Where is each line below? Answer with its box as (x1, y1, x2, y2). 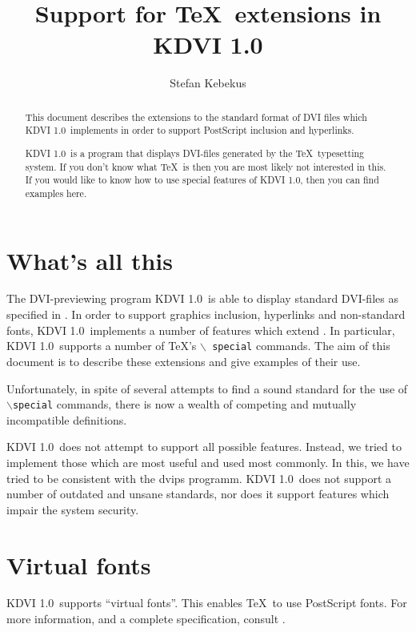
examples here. (25, 186, 87, 199)
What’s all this (6, 244, 174, 276)
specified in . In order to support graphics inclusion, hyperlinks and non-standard (6, 306, 406, 323)
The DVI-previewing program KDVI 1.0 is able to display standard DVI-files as (6, 290, 398, 307)
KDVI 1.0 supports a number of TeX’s (6, 337, 197, 354)
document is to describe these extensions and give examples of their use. (6, 352, 361, 369)
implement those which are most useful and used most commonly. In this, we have (6, 453, 410, 470)
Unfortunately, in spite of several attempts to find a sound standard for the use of (6, 380, 408, 397)
